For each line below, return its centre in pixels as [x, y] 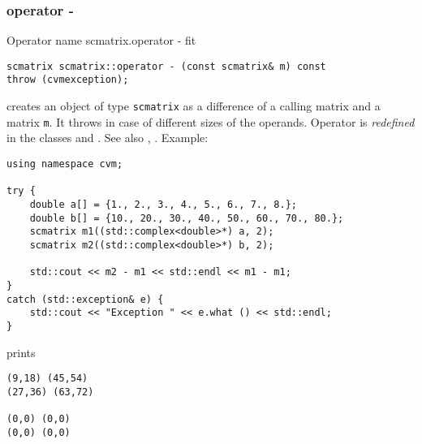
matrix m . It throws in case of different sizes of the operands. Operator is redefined [211, 121]
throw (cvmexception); [68, 80]
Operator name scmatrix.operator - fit [101, 40]
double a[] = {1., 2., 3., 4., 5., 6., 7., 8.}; [163, 205]
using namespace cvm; [65, 164]
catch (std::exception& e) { [85, 299]
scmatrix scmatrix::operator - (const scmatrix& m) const [166, 66]
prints [21, 352]
